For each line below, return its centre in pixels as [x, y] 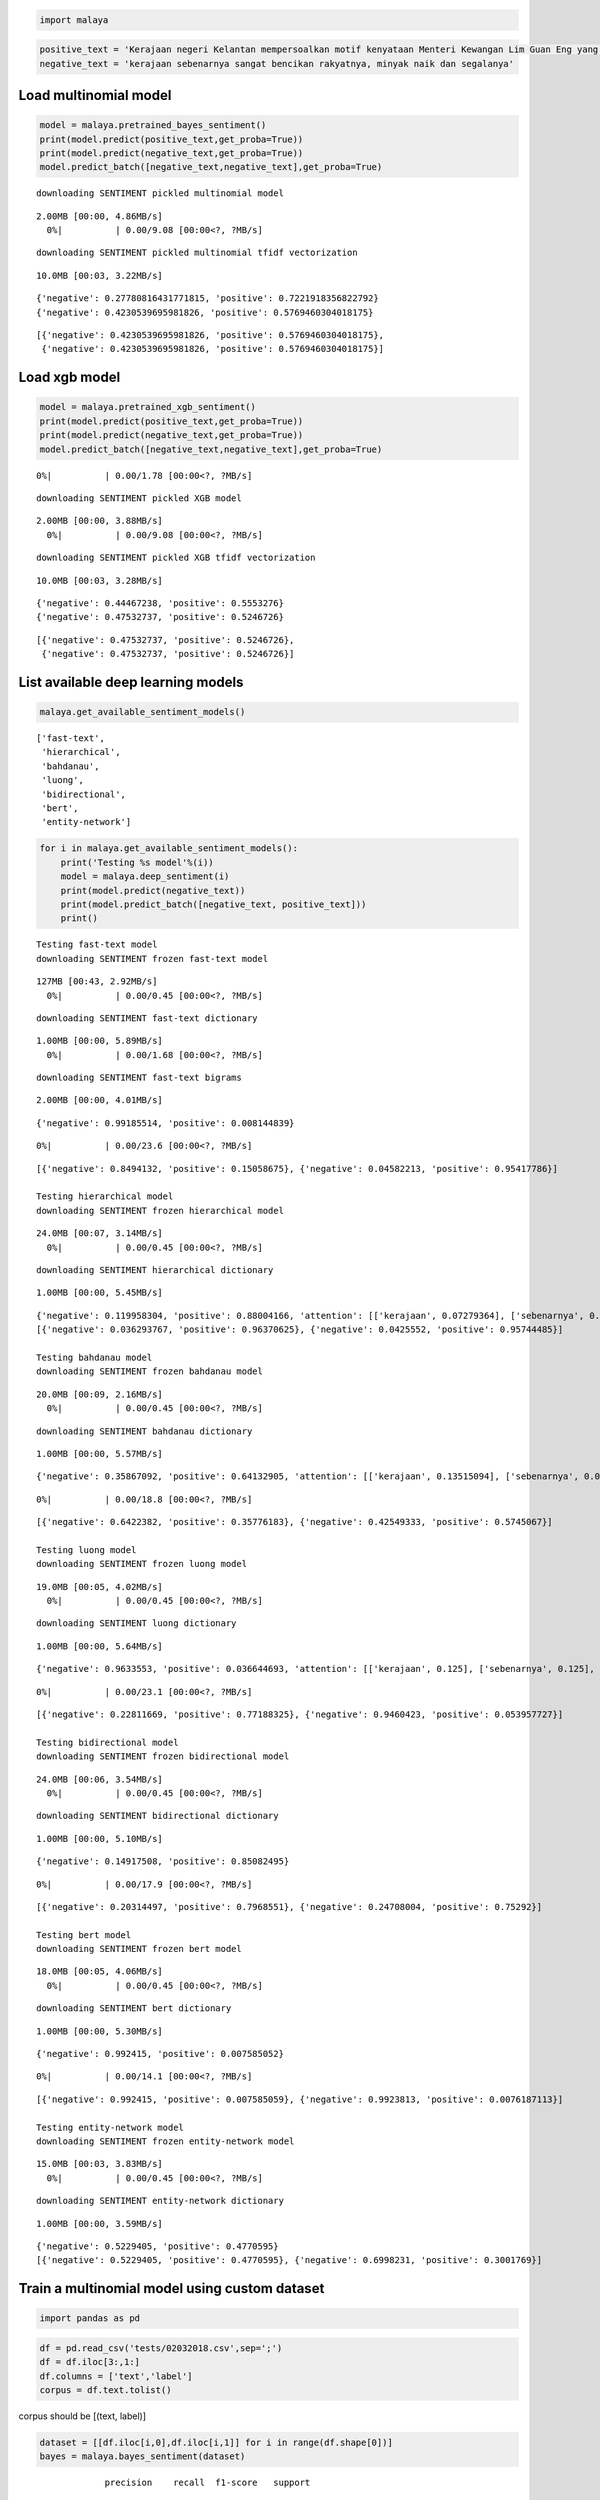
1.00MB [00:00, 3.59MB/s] [100, 2223]
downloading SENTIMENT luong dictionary [136, 1623]
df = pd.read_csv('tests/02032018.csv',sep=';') [161, 2348]
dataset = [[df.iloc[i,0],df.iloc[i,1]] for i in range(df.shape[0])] [216, 2443]
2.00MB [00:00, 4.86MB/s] [100, 216]
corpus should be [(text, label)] [82, 2416]
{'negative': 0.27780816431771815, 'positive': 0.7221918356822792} [207, 298]
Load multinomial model [95, 95]
